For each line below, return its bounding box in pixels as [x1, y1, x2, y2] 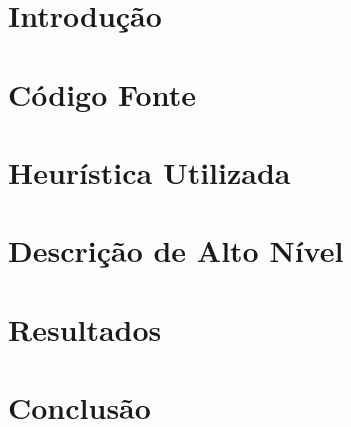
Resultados [8, 308, 162, 349]
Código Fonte [8, 73, 196, 114]
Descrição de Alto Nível [8, 230, 344, 271]
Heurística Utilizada [8, 151, 291, 192]
